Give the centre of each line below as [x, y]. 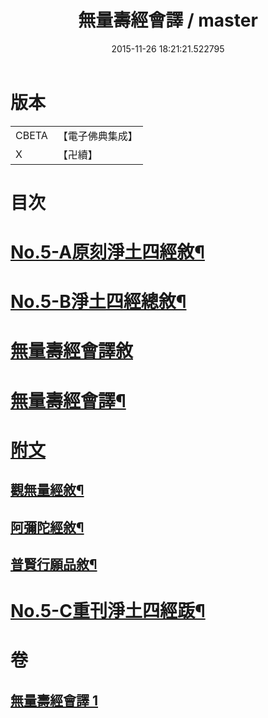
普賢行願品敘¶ [54, 564]
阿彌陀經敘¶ [47, 527]
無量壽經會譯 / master [168, 20]
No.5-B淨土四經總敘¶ [98, 302]
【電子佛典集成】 [97, 136]
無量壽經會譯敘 [72, 351]
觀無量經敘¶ [47, 490]
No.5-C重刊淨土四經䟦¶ [108, 611]
